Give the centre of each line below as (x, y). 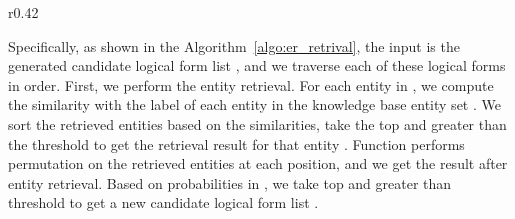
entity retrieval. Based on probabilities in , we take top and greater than (230, 182)
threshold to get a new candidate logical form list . (163, 202)
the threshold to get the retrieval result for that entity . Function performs (236, 143)
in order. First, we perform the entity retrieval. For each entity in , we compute (251, 84)
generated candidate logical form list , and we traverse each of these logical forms (257, 65)
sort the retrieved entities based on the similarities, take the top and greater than (257, 123)
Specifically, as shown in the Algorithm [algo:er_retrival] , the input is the (234, 45)
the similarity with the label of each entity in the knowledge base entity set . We (254, 104)
